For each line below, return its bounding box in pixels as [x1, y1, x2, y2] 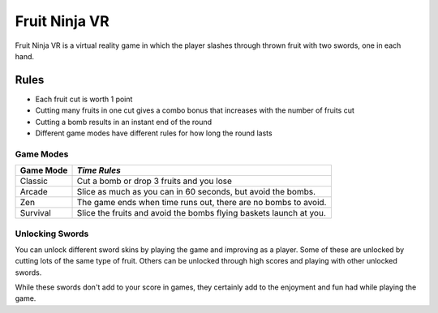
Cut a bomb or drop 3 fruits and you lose [76, 175, 233, 187]
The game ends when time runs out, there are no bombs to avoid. [76, 197, 327, 208]
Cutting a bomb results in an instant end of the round [35, 117, 213, 126]
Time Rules [76, 165, 121, 176]
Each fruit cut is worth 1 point [35, 94, 133, 104]
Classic [19, 175, 49, 187]
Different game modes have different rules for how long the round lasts [35, 128, 273, 138]
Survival [19, 208, 52, 219]
